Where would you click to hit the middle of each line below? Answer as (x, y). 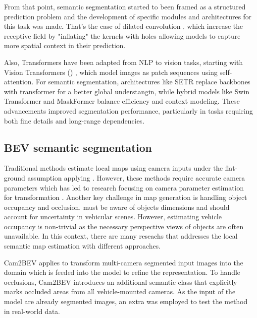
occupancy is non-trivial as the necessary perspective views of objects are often (124, 226)
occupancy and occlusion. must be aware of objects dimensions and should (117, 207)
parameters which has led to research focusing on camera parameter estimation (124, 187)
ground (15, 177)
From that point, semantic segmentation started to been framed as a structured (125, 6)
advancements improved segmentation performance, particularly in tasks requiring (128, 110)
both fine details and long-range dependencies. (74, 120)
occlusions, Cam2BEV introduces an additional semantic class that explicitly (121, 282)
